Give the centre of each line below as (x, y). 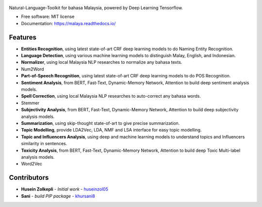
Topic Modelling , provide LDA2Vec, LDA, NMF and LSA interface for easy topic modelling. (111, 130)
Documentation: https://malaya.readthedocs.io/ (68, 23)
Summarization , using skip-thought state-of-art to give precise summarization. (100, 123)
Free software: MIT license (48, 16)
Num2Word (33, 69)
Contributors (29, 178)
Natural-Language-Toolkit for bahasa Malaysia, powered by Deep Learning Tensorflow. (96, 8)
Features (23, 37)
